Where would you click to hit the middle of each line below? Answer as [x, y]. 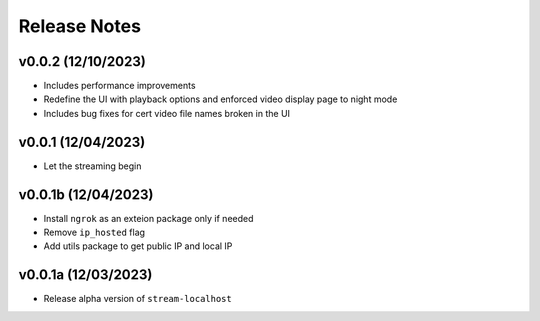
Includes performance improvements [119, 86]
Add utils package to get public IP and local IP [138, 246]
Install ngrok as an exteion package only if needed [148, 218]
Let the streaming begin [92, 166]
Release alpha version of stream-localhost [137, 299]
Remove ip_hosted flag [94, 232]
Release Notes [80, 26]
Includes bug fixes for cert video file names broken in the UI [166, 113]
